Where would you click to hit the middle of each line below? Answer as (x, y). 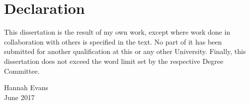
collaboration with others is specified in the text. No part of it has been (113, 41)
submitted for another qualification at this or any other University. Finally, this (125, 51)
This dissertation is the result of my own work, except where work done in (117, 32)
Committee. (22, 71)
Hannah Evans (26, 87)
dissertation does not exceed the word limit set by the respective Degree (114, 61)
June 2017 (19, 97)
